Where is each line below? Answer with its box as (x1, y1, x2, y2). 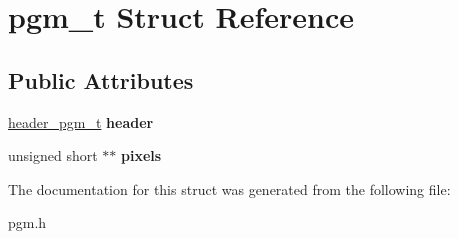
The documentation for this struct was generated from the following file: (8, 178, 451, 199)
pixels (121, 145, 162, 166)
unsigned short (8, 145, 98, 166)
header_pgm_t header (8, 111, 154, 132)
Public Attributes (8, 64, 194, 95)
